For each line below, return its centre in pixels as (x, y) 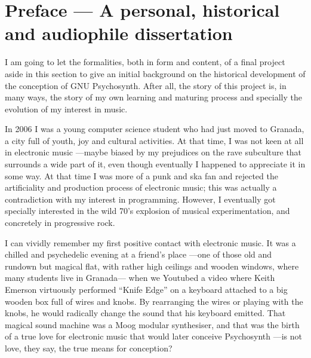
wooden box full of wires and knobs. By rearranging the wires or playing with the (154, 301)
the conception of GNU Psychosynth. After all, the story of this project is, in (146, 85)
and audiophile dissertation (119, 33)
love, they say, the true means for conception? (89, 348)
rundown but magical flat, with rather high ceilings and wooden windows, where (152, 266)
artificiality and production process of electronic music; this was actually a (141, 187)
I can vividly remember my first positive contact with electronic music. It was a (150, 242)
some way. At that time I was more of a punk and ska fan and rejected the (141, 175)
